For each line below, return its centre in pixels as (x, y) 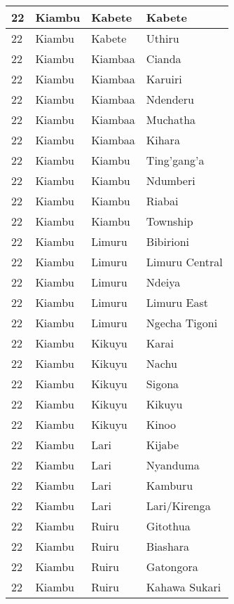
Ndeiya (163, 282)
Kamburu (170, 485)
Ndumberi (171, 180)
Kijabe (163, 445)
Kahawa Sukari (184, 587)
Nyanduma (173, 465)
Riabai (162, 201)
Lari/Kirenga (178, 506)
